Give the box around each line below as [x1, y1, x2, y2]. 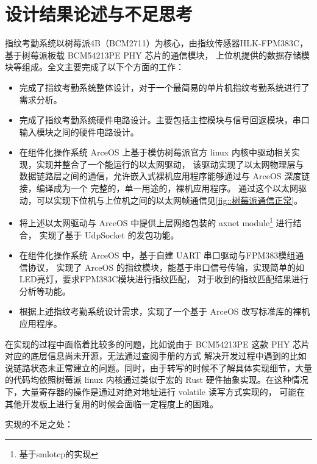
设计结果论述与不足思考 [5, 1, 193, 26]
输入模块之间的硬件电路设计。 [19, 125, 139, 138]
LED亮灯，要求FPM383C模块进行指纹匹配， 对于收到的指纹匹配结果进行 [19, 273, 309, 285]
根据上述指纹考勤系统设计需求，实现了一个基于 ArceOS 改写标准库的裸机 [19, 305, 310, 318]
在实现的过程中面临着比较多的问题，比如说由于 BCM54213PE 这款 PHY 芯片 [5, 337, 310, 350]
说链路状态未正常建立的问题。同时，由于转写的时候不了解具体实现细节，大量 [5, 361, 312, 374]
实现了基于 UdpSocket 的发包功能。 [39, 228, 179, 241]
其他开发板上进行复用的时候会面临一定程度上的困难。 [5, 397, 218, 410]
